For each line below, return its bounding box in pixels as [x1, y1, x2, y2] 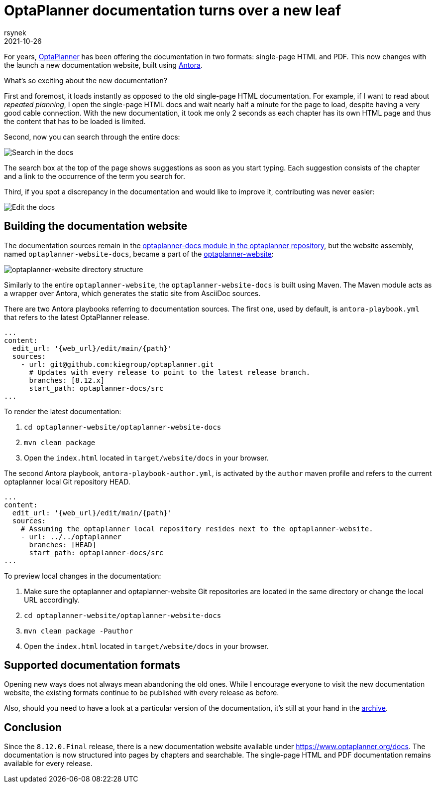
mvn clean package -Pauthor [24, 627, 133, 635]
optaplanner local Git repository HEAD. [4, 477, 130, 486]
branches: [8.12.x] [29, 376, 105, 384]
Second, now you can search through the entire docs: [4, 132, 180, 141]
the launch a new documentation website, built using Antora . [4, 60, 203, 69]
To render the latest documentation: [4, 407, 121, 416]
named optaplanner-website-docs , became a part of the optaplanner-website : [4, 249, 274, 258]
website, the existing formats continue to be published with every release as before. [4, 688, 279, 697]
